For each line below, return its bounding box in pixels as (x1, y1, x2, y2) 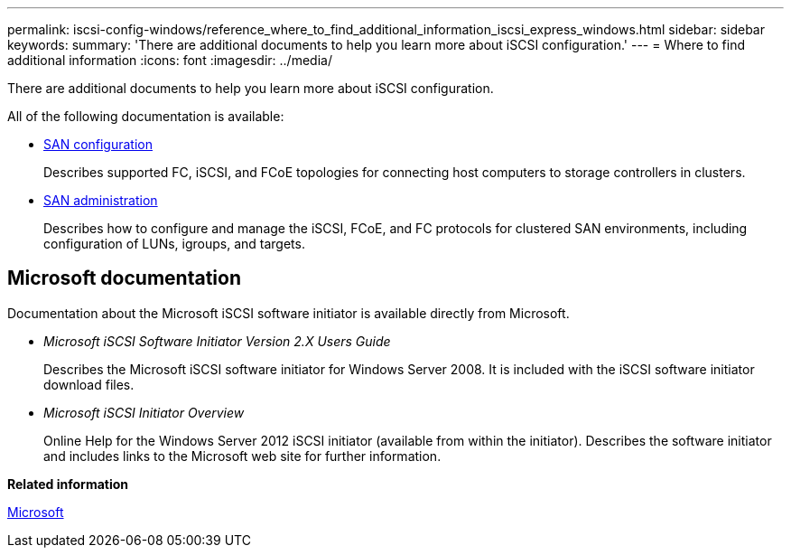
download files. (43, 376, 135, 392)
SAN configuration (43, 136, 153, 152)
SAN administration (43, 193, 158, 208)
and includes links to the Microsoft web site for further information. (43, 447, 442, 464)
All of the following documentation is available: (7, 108, 284, 124)
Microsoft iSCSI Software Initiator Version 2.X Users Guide (43, 333, 391, 349)
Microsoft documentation (7, 267, 241, 290)
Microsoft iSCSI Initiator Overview (43, 404, 245, 420)
